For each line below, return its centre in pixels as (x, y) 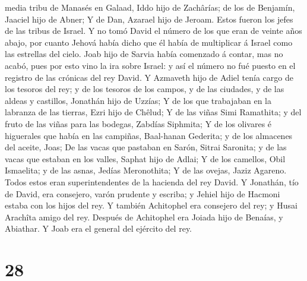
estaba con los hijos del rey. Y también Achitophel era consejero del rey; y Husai (151, 205)
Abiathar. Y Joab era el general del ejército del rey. (98, 228)
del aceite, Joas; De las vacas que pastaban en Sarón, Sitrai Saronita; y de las (146, 147)
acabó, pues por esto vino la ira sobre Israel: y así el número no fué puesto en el (150, 65)
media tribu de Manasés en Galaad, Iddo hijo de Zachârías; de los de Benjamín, (150, 7)
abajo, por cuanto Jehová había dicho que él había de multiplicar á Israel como (149, 42)
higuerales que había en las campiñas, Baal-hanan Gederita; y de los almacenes (149, 135)
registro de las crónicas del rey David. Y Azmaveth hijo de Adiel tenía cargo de (149, 77)
